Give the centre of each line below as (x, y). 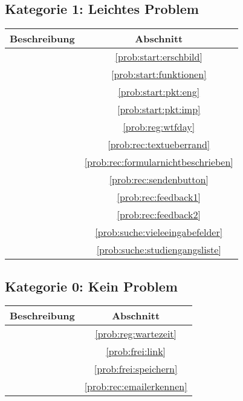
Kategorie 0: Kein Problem (91, 286)
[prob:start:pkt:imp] (159, 109)
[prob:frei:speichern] (136, 369)
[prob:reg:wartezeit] (136, 334)
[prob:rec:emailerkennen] (136, 386)
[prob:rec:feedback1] (159, 197)
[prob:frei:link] (136, 351)
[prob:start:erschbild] (159, 57)
